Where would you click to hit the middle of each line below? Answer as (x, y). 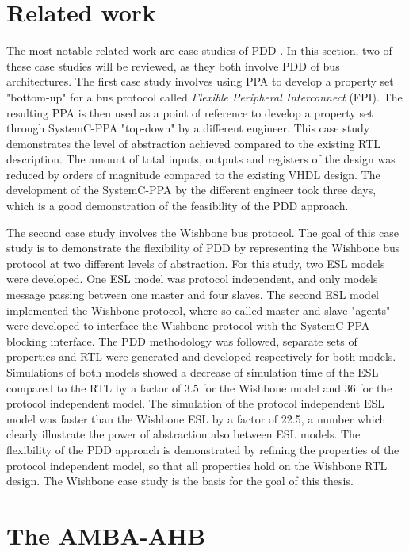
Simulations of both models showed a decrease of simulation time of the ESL (193, 372)
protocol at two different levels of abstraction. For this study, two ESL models (196, 263)
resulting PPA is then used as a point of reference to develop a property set (190, 112)
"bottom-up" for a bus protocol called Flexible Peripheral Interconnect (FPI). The (204, 96)
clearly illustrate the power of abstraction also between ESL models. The (183, 434)
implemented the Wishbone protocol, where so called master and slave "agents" (199, 310)
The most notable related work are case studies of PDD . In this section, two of (199, 50)
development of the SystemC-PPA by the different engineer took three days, (191, 190)
